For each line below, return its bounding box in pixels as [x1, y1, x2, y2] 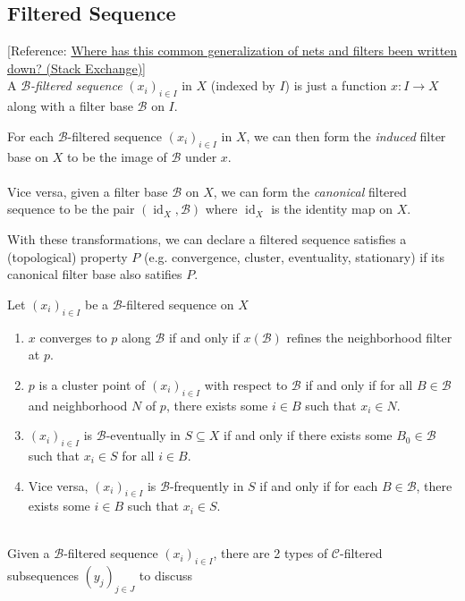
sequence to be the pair [7, 199, 135, 218]
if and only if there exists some [224, 426, 393, 444]
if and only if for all [305, 375, 413, 394]
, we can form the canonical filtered [213, 182, 407, 200]
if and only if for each [259, 476, 378, 495]
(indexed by [210, 76, 275, 95]
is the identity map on [271, 199, 393, 218]
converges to [39, 327, 107, 346]
